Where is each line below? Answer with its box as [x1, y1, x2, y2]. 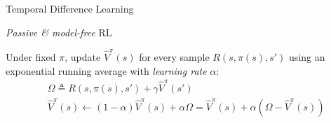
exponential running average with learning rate [6, 63, 207, 78]
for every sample [139, 49, 210, 64]
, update [65, 49, 101, 64]
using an [289, 49, 325, 64]
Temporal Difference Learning [6, 1, 134, 15]
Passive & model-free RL [6, 24, 112, 39]
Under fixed [6, 49, 56, 64]
